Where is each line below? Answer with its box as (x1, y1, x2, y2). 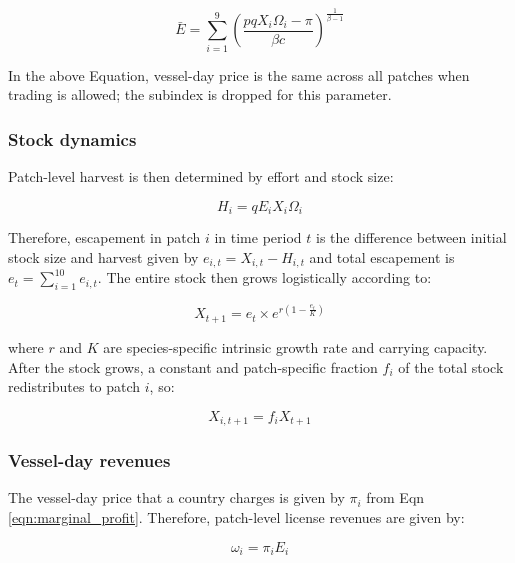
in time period (214, 227, 302, 248)
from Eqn (366, 487, 425, 508)
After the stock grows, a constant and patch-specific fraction (8, 356, 378, 377)
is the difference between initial (315, 227, 507, 248)
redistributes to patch (8, 376, 141, 397)
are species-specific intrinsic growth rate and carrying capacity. (103, 336, 488, 357)
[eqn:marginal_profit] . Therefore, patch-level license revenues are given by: (8, 506, 465, 527)
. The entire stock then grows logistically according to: (97, 267, 432, 288)
